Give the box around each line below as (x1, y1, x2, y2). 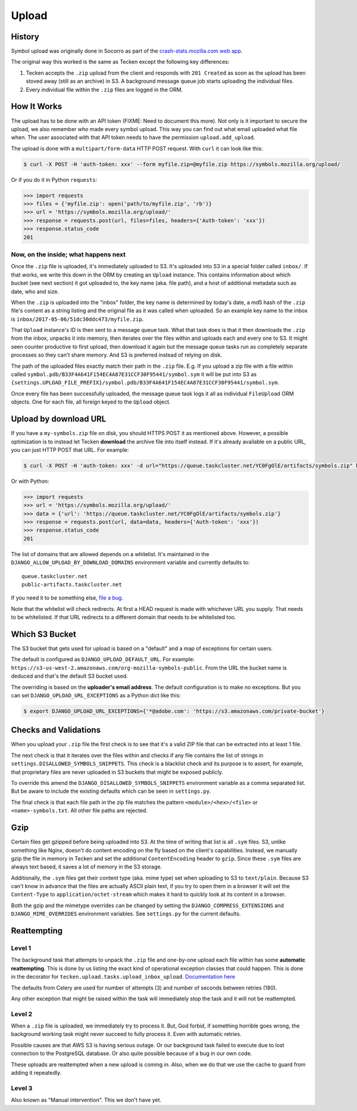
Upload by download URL (11, 414, 107, 424)
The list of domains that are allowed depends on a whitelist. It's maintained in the (11, 550, 209, 557)
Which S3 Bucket (11, 629, 77, 639)
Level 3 (11, 1084, 33, 1092)
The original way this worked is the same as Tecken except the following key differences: (11, 58, 230, 66)
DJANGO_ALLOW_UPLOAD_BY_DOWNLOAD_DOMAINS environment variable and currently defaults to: (11, 559, 250, 566)
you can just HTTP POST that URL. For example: (11, 446, 129, 453)
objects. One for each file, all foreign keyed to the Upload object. (11, 398, 171, 405)
